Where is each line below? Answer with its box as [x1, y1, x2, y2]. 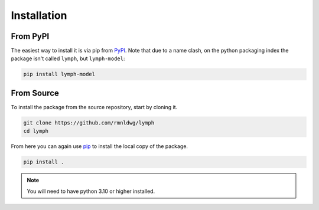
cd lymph [23, 127, 49, 134]
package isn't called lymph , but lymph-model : [11, 55, 125, 62]
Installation [11, 9, 67, 22]
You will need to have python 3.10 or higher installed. [27, 188, 155, 195]
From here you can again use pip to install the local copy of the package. [11, 143, 188, 150]
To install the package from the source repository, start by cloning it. [11, 103, 178, 110]
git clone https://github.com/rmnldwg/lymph [23, 119, 155, 126]
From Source [11, 88, 59, 98]
